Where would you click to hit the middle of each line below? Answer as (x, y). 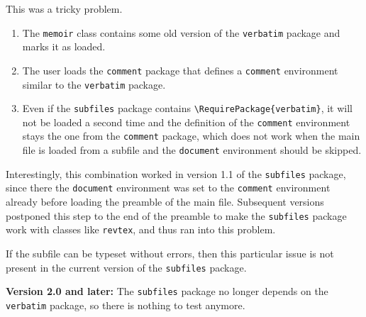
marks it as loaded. (64, 46)
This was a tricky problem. (64, 9)
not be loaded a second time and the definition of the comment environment (186, 122)
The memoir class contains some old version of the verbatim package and (181, 32)
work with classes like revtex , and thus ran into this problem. (141, 229)
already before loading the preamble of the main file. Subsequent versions (165, 202)
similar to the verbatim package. (94, 84)
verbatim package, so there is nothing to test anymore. (126, 305)
